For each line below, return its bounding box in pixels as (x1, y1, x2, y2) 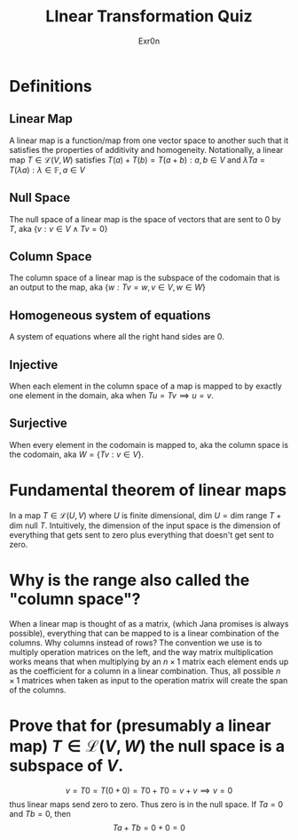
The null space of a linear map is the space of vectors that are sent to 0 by (9, 213, 281, 224)
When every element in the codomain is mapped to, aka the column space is (9, 439, 289, 450)
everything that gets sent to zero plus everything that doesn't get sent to (9, 529, 275, 540)
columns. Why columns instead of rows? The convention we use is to (9, 637, 263, 648)
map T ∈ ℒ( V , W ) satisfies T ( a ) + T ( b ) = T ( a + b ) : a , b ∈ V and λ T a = (9, 154, 266, 165)
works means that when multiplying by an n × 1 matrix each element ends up (9, 656, 289, 667)
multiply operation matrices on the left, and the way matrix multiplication (9, 646, 273, 657)
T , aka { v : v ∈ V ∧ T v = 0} (9, 223, 108, 234)
